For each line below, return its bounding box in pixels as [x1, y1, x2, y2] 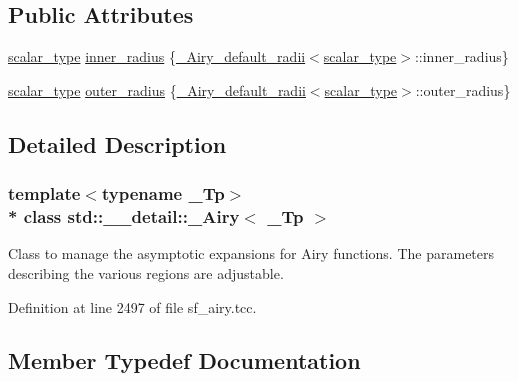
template [8, 181, 81, 206]
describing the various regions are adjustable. [8, 262, 284, 283]
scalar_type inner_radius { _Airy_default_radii [8, 46, 306, 67]
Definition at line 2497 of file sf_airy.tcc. [8, 296, 257, 317]
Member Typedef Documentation [8, 345, 361, 376]
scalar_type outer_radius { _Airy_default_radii [8, 79, 306, 100]
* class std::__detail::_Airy [8, 204, 240, 229]
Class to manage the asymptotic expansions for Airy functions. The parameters [8, 243, 495, 264]
